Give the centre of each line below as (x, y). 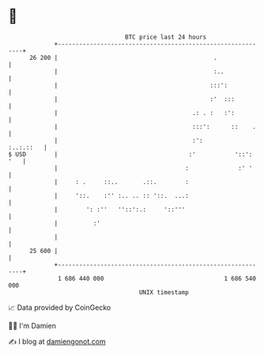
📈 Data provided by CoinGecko (60, 307)
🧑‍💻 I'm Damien (32, 326)
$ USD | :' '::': (130, 154)
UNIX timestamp (164, 292)
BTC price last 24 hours (166, 37)
